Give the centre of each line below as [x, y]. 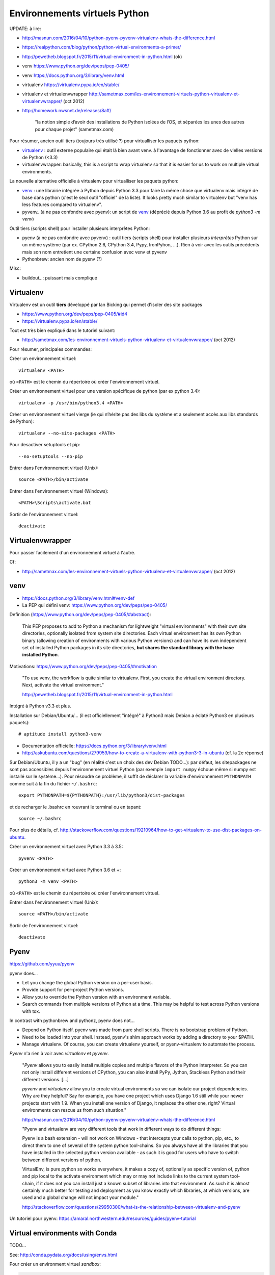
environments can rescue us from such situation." [74, 1110]
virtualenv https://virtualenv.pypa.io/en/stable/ [71, 85]
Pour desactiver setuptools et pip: [45, 445]
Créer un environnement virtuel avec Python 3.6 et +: [65, 870]
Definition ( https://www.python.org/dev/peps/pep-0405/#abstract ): [80, 615]
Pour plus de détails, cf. [34, 830]
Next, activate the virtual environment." [63, 685]
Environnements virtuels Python [79, 13]
